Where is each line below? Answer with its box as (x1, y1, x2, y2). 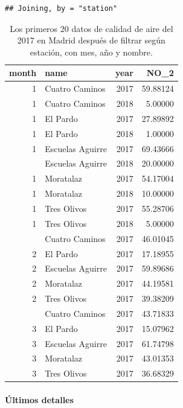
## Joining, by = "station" (5, 4, 118, 13)
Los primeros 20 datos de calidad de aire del (10, 22, 173, 34)
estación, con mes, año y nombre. (30, 45, 153, 58)
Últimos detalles (5, 393, 74, 406)
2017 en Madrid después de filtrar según (17, 34, 165, 46)
